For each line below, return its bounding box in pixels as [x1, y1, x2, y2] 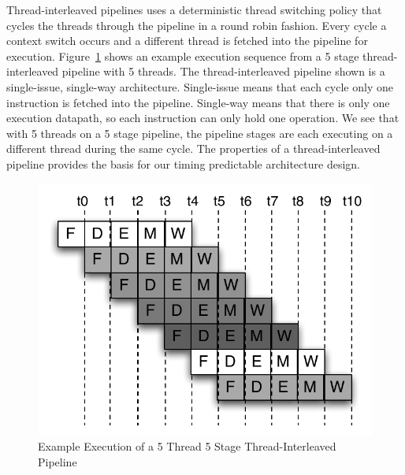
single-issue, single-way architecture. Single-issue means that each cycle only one [6, 78, 393, 95]
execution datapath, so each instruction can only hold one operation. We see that [6, 109, 399, 126]
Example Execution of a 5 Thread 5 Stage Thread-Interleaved [38, 438, 336, 455]
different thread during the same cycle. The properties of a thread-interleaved [6, 140, 381, 157]
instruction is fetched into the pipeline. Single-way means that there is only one [6, 94, 390, 110]
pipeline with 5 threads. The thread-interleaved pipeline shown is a [61, 63, 385, 80]
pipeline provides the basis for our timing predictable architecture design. [6, 155, 360, 172]
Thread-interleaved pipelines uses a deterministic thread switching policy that [6, 2, 382, 17]
